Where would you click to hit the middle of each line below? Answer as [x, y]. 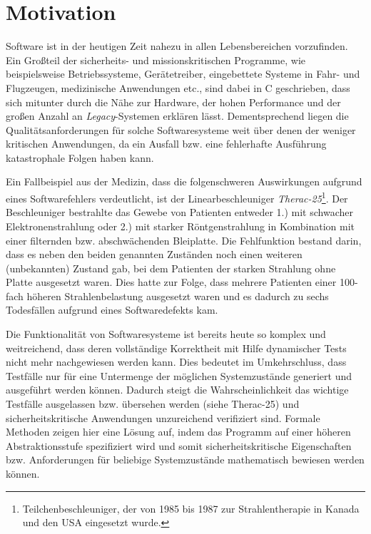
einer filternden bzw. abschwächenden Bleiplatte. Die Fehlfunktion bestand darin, [184, 240]
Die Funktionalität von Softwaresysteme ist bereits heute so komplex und [166, 334]
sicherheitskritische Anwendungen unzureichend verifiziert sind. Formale [163, 417]
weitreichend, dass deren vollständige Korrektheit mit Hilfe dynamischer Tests [176, 348]
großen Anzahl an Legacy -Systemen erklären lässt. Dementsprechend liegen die [177, 116]
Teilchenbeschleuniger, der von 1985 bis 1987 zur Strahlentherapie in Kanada [191, 508]
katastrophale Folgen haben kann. [80, 157]
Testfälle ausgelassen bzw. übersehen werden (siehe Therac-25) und [153, 404]
